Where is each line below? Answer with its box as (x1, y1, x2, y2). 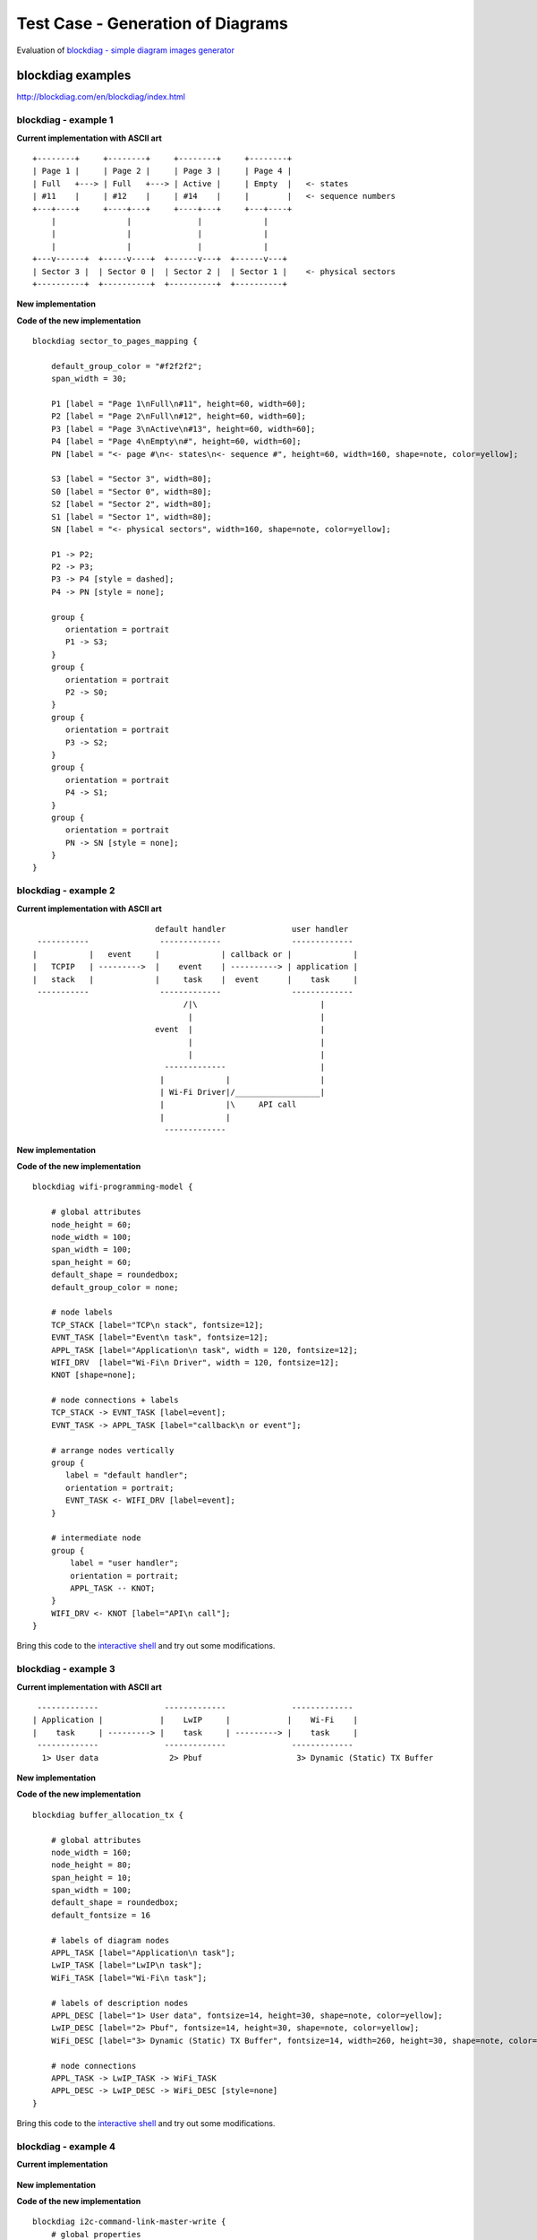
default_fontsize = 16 (50, 1909, 151, 1920)
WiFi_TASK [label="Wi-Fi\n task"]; (50, 1972, 208, 1983)
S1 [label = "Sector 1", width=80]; (50, 512, 212, 521)
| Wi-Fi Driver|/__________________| (159, 1087, 326, 1098)
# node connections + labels (50, 1395, 179, 1406)
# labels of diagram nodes (50, 1935, 170, 1945)
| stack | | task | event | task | (32, 974, 358, 985)
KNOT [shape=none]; (50, 1370, 137, 1380)
